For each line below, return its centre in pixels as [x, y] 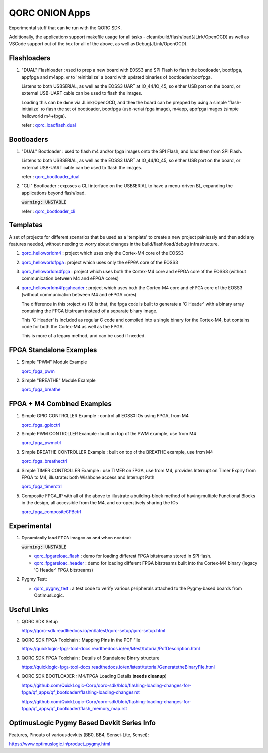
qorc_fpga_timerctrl [41, 486]
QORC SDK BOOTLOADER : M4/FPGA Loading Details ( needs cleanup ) [94, 676]
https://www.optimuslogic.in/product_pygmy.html [60, 744]
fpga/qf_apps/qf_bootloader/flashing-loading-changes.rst [81, 692]
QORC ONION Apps [50, 13]
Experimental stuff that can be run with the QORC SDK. [65, 28]
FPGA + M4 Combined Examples [60, 404]
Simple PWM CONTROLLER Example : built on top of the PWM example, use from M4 [109, 433]
